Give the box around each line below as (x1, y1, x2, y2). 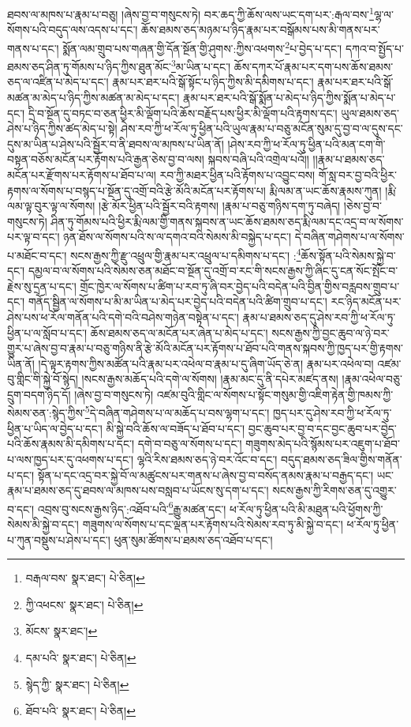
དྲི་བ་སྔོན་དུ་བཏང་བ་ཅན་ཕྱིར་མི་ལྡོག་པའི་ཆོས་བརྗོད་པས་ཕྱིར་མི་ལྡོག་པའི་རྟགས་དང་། (28, 104, 338, 121)
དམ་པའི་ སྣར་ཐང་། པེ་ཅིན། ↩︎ (25, 649, 136, 665)
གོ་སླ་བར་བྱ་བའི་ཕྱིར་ (318, 166, 397, 183)
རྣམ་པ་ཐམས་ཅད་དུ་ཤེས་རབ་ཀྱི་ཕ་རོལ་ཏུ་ (242, 308, 396, 325)
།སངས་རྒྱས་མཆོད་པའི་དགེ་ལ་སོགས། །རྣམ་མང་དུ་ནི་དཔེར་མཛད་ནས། (81, 371, 338, 387)
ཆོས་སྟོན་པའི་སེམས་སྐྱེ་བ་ (301, 247, 396, 263)
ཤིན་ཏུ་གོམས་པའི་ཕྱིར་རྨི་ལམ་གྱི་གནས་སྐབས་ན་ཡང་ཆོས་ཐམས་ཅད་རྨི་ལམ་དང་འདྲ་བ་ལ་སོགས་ (50, 213, 404, 229)
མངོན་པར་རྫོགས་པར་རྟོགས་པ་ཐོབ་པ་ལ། (7, 166, 156, 183)
